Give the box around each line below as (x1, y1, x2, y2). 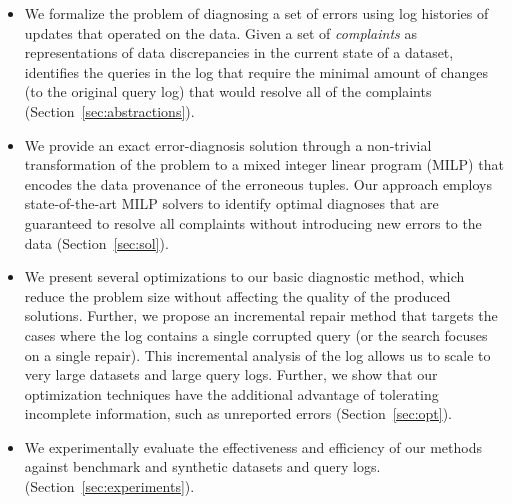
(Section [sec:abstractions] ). (24, 100, 195, 121)
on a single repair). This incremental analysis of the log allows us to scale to (24, 344, 491, 365)
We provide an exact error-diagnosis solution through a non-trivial (24, 134, 432, 155)
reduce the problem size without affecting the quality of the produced (24, 285, 451, 306)
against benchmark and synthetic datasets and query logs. (24, 456, 381, 477)
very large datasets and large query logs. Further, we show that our (24, 364, 438, 385)
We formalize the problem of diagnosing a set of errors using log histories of (24, 3, 489, 23)
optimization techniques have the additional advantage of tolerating (24, 383, 439, 404)
